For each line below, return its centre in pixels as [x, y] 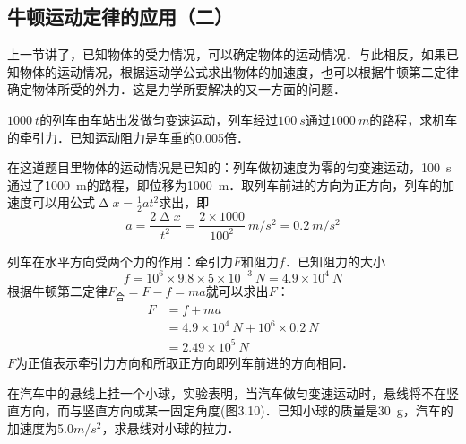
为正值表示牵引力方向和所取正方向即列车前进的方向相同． [185, 362]
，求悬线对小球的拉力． [171, 427]
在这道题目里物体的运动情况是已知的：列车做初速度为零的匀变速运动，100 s [229, 167]
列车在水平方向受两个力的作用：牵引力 [120, 261]
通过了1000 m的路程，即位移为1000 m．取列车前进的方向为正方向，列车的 [225, 184]
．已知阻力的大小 [335, 261]
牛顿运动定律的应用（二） [120, 17]
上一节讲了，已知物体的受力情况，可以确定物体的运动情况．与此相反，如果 [227, 54]
